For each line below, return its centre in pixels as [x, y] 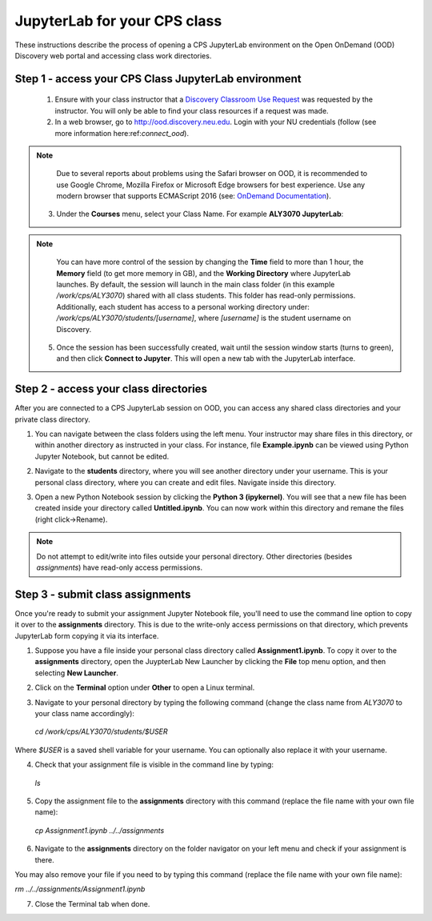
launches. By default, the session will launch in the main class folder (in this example [196, 285]
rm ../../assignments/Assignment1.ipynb [80, 889]
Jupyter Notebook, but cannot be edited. [102, 456]
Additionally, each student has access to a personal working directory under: [183, 306]
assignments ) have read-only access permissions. [120, 567]
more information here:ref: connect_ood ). [122, 133]
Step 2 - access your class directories [111, 389]
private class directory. [53, 419]
